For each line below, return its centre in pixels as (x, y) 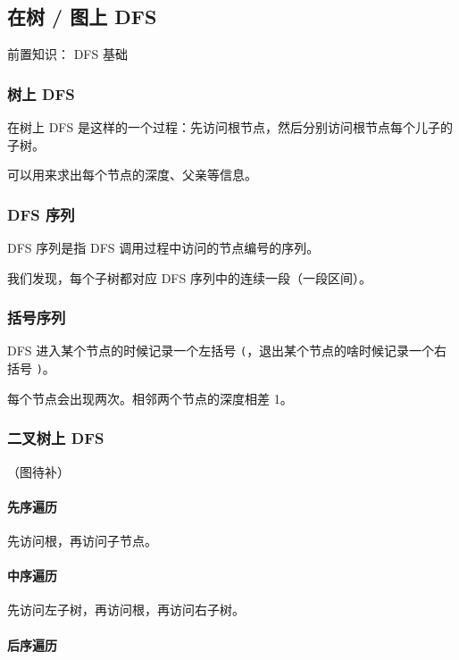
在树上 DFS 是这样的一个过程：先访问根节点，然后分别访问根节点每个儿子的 (230, 127)
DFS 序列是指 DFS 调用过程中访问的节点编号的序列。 (163, 248)
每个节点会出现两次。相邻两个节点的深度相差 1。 (150, 398)
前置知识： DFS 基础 (67, 54)
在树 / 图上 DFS (82, 17)
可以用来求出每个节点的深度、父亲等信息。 (132, 175)
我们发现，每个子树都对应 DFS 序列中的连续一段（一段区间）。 (189, 277)
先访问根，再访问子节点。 (82, 540)
